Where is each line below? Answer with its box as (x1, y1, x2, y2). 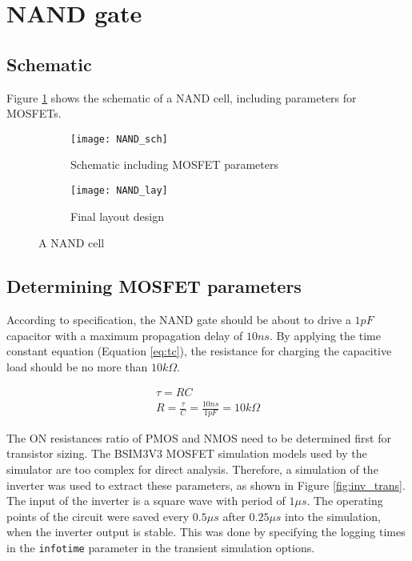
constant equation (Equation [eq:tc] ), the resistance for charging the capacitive (6, 343, 392, 359)
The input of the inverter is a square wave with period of (6, 492, 286, 509)
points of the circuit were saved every (6, 507, 190, 524)
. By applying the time (269, 327, 381, 343)
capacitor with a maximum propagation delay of (6, 327, 243, 343)
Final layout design (70, 207, 164, 224)
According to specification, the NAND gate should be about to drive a (6, 311, 351, 328)
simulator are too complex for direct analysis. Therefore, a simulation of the (6, 461, 378, 478)
